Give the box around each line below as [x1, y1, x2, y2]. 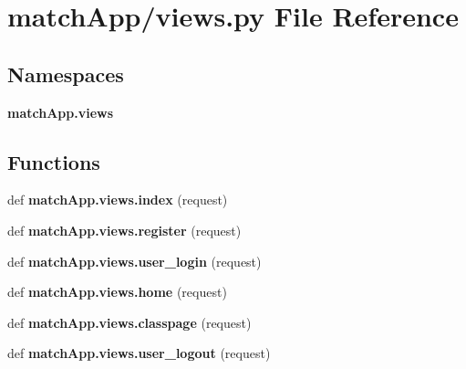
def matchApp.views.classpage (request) [7, 312, 252, 332]
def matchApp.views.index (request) [7, 190, 228, 209]
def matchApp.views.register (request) [7, 220, 242, 239]
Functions [7, 147, 100, 175]
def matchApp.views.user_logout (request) [7, 343, 271, 363]
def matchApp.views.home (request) [7, 282, 227, 301]
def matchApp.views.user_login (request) [7, 251, 262, 270]
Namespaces [7, 59, 124, 88]
